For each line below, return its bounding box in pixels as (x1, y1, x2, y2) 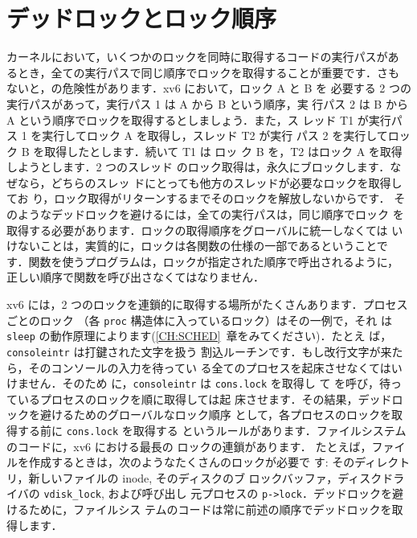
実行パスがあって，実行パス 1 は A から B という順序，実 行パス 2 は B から (6, 95, 408, 112)
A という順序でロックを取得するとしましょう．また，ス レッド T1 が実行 (6, 111, 391, 128)
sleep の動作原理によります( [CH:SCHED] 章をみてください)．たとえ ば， (6, 327, 392, 344)
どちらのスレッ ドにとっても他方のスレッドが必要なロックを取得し (51, 174, 403, 191)
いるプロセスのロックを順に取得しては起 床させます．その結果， (17, 390, 358, 407)
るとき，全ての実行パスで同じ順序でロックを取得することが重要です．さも (6, 64, 400, 80)
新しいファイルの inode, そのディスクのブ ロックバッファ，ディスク (28, 469, 382, 486)
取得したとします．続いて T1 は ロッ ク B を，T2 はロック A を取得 (44, 142, 403, 159)
